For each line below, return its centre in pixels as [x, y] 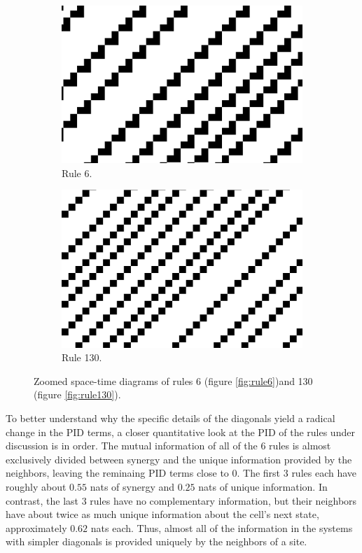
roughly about [36, 487]
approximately [36, 527]
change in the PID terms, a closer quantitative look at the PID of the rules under [180, 432]
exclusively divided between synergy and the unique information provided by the [179, 459]
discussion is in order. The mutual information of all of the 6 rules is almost [168, 446]
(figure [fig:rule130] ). [77, 394]
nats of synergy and [132, 487]
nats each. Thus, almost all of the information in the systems [222, 527]
